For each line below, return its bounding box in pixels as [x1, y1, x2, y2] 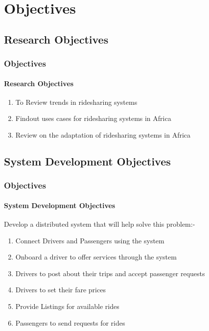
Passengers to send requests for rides [15, 317, 125, 328]
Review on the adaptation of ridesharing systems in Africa [15, 129, 191, 140]
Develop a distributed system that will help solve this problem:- [4, 219, 195, 229]
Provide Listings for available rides [15, 301, 119, 311]
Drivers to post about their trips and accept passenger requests [15, 268, 205, 278]
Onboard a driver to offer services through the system [15, 252, 177, 262]
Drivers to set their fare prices [15, 284, 106, 295]
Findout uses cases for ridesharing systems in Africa [15, 113, 171, 123]
